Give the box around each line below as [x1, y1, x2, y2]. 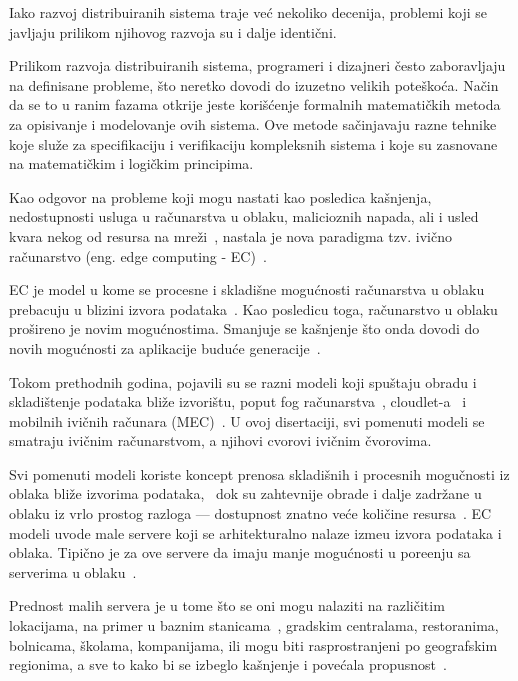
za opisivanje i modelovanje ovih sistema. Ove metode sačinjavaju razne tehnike [9, 113, 497, 134]
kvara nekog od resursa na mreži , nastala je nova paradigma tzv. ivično [9, 225, 452, 246]
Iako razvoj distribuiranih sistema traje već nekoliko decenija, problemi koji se [9, 2, 488, 22]
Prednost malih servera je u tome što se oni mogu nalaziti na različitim [9, 595, 445, 616]
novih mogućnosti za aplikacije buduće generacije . [9, 337, 321, 358]
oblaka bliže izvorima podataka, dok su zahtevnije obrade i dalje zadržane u [9, 483, 482, 504]
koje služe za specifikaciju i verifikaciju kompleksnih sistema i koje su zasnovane [9, 133, 498, 154]
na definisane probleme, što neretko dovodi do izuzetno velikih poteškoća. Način [9, 74, 499, 95]
